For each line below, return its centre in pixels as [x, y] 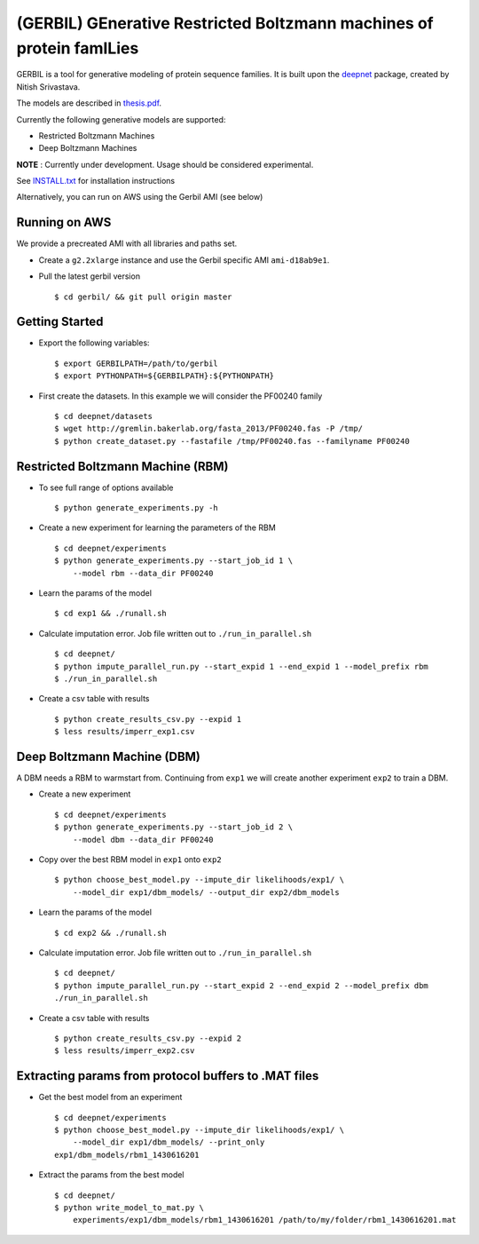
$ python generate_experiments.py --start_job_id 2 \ [173, 827]
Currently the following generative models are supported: [121, 119]
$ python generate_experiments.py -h [137, 508]
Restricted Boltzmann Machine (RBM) [122, 466]
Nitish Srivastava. [48, 87]
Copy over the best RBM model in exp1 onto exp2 [130, 860]
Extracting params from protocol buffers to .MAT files [168, 1076]
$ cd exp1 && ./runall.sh [111, 614]
